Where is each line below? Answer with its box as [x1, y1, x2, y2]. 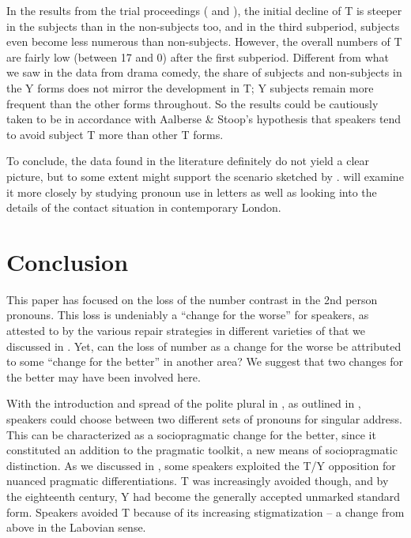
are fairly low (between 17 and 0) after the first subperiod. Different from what [6, 48, 390, 65]
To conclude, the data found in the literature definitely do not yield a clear [6, 152, 370, 169]
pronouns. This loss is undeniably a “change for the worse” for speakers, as [6, 307, 369, 323]
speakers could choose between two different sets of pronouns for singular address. [6, 411, 403, 427]
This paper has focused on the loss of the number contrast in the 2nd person [6, 291, 378, 307]
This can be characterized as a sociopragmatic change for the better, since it [6, 426, 376, 442]
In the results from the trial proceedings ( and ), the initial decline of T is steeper [6, 2, 402, 18]
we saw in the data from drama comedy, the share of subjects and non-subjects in [6, 64, 402, 81]
